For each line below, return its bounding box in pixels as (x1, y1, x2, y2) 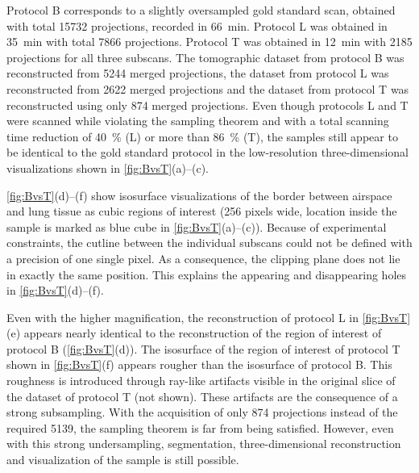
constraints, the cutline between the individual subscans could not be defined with (6, 234, 413, 251)
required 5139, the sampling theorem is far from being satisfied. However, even (6, 419, 394, 436)
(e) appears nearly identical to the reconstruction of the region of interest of (6, 324, 382, 341)
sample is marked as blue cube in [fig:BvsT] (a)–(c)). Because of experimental (6, 218, 387, 235)
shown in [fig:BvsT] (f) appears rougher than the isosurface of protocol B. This (6, 356, 392, 373)
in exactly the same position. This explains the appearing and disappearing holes (6, 266, 407, 283)
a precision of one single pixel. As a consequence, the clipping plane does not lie (6, 249, 400, 266)
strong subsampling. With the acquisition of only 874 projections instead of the (6, 404, 398, 421)
